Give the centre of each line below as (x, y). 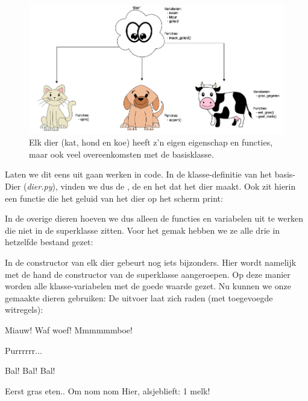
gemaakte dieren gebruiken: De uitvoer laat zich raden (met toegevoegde (139, 297)
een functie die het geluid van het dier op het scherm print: (114, 198)
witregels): (24, 310)
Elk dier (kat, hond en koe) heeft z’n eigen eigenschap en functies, (151, 142)
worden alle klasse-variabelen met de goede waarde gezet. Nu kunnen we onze (148, 286)
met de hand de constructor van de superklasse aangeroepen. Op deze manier (148, 274)
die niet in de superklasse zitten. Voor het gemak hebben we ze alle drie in (143, 230)
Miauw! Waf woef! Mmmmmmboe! (69, 329)
